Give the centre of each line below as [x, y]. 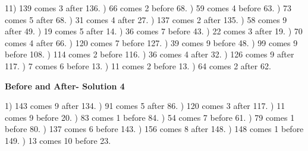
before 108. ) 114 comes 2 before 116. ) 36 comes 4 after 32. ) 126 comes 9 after [150, 54]
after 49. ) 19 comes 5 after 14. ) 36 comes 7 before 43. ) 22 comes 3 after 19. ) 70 [154, 31]
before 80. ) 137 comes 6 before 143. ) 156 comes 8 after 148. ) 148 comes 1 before [154, 129]
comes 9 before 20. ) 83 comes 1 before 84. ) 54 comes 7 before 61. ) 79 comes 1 [150, 117]
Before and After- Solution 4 [65, 86]
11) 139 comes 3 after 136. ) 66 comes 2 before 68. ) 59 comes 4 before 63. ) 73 [148, 8]
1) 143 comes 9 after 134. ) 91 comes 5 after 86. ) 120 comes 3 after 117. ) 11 [145, 106]
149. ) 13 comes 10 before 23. [58, 140]
